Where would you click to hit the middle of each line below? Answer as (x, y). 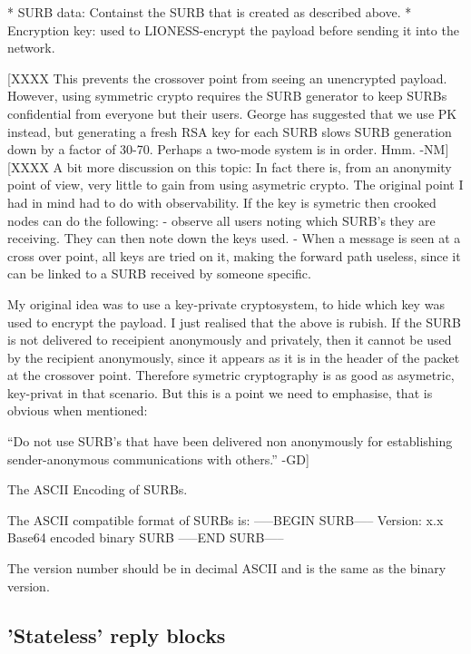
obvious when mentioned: (78, 410)
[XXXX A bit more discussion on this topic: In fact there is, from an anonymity (230, 166)
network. (31, 48)
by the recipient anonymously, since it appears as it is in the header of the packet (234, 357)
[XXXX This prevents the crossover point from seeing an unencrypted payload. (227, 78)
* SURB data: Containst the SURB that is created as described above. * (210, 12)
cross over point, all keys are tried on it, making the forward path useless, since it (234, 255)
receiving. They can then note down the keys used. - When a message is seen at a (234, 238)
